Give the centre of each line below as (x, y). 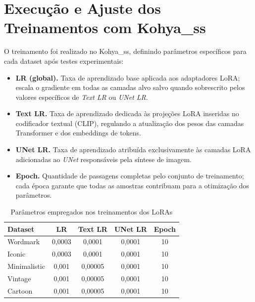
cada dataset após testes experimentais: (64, 61)
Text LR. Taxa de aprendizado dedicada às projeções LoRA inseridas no (127, 113)
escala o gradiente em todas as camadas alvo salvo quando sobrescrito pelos (130, 87)
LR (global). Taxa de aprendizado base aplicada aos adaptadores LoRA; (128, 77)
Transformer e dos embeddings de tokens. (78, 133)
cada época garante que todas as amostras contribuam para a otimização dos (132, 185)
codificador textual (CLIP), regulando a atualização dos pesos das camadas (130, 123)
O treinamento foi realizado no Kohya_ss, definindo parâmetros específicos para (125, 51)
